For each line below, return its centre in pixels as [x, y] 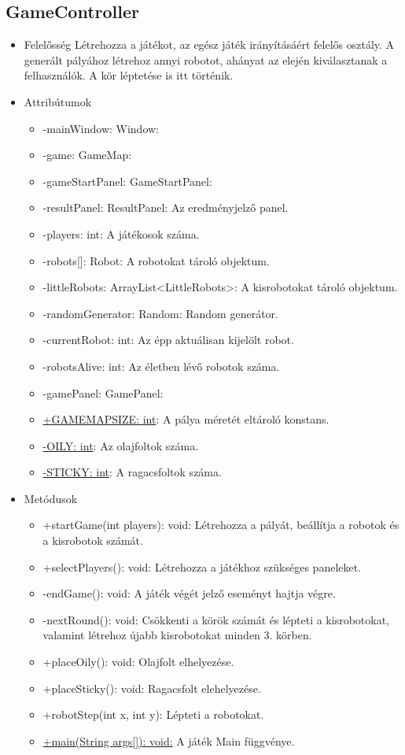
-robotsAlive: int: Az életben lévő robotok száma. [161, 366]
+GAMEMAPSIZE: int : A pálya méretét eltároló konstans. [186, 419]
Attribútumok [58, 101]
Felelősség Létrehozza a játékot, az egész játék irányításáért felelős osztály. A [209, 44]
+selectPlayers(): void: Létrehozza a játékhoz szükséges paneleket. [202, 566]
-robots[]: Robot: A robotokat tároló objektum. [156, 260]
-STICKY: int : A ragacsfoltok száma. [132, 472]
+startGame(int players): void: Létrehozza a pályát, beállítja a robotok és [221, 525]
